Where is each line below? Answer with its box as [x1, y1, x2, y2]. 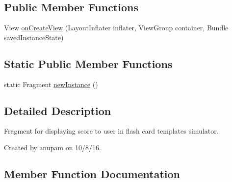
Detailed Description [4, 103, 111, 118]
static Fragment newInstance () [4, 79, 98, 89]
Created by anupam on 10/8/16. [4, 142, 101, 152]
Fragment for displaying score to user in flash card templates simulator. [4, 126, 219, 136]
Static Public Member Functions [4, 56, 173, 71]
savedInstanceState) [4, 32, 64, 42]
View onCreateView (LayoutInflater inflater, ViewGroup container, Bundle [4, 23, 229, 33]
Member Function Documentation [4, 166, 180, 181]
